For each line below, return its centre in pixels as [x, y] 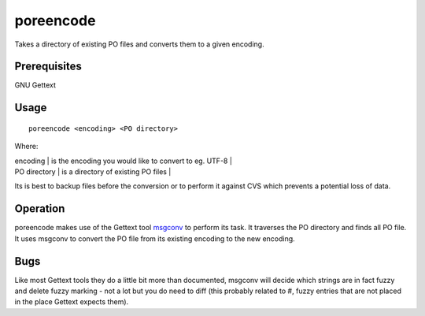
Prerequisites [48, 67]
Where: [26, 147]
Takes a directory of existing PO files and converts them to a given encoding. [139, 44]
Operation [40, 209]
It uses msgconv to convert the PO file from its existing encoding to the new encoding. [155, 238]
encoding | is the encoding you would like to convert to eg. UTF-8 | [123, 161]
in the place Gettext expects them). [72, 302]
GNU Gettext [35, 85]
